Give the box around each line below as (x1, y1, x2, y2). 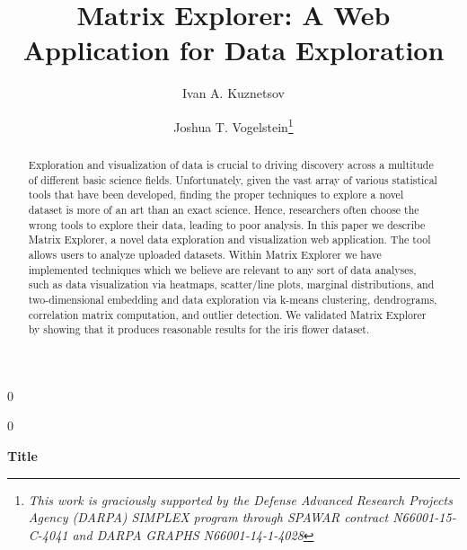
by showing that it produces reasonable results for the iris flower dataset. (28, 322, 370, 337)
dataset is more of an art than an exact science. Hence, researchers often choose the (28, 201, 419, 217)
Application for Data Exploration (22, 31, 445, 68)
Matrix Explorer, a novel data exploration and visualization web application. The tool (28, 232, 431, 247)
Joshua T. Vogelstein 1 (173, 114, 294, 136)
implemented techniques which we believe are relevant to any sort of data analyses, (28, 262, 417, 277)
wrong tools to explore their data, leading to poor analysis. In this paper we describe (28, 217, 426, 232)
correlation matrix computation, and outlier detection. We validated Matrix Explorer (28, 306, 427, 322)
